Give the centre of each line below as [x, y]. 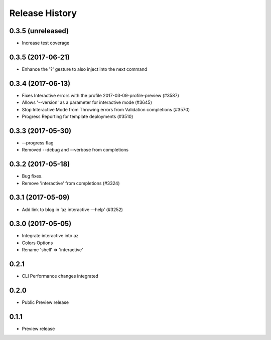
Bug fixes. [32, 176]
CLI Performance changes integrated [60, 276]
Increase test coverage [46, 43]
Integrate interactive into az [50, 236]
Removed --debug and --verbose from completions [75, 150]
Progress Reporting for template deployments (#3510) [78, 117]
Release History [43, 13]
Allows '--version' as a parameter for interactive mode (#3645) [87, 102]
